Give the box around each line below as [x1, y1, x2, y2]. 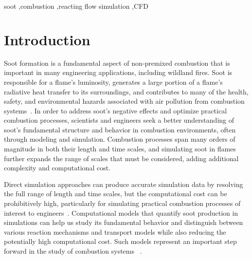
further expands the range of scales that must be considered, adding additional [4, 153, 239, 163]
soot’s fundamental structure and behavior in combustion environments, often [4, 124, 236, 134]
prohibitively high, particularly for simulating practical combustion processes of [4, 198, 241, 208]
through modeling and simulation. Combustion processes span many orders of [4, 134, 235, 144]
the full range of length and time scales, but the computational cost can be [4, 188, 227, 199]
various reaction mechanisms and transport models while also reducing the [4, 226, 226, 237]
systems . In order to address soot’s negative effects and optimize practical [4, 105, 227, 115]
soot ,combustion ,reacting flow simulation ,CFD [4, 1, 148, 11]
